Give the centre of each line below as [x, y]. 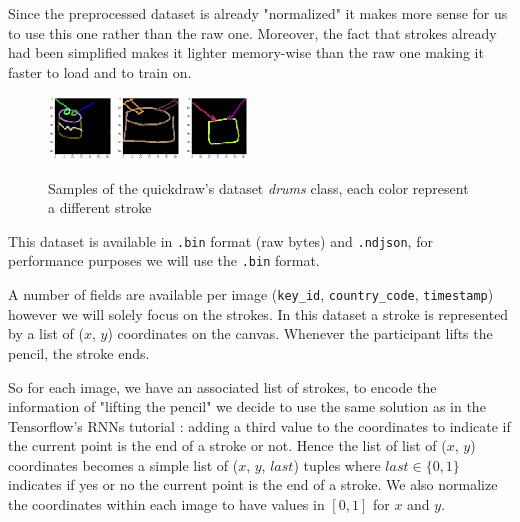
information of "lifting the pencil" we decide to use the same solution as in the [247, 406]
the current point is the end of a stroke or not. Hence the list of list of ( [227, 445]
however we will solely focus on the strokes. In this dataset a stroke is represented [258, 313]
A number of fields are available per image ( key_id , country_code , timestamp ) [251, 294]
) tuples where [337, 464]
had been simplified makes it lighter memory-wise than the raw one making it [246, 52]
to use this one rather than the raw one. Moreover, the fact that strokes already [252, 32]
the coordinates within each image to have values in [166, 504]
